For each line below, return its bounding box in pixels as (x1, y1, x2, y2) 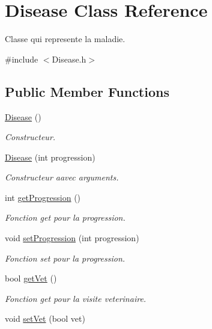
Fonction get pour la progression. (5, 211, 126, 224)
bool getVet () (5, 272, 57, 284)
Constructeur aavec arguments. (5, 171, 119, 183)
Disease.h (52, 52, 86, 65)
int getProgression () (5, 191, 81, 203)
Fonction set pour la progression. (5, 251, 126, 264)
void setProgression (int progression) (5, 232, 139, 244)
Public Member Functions (5, 82, 169, 100)
